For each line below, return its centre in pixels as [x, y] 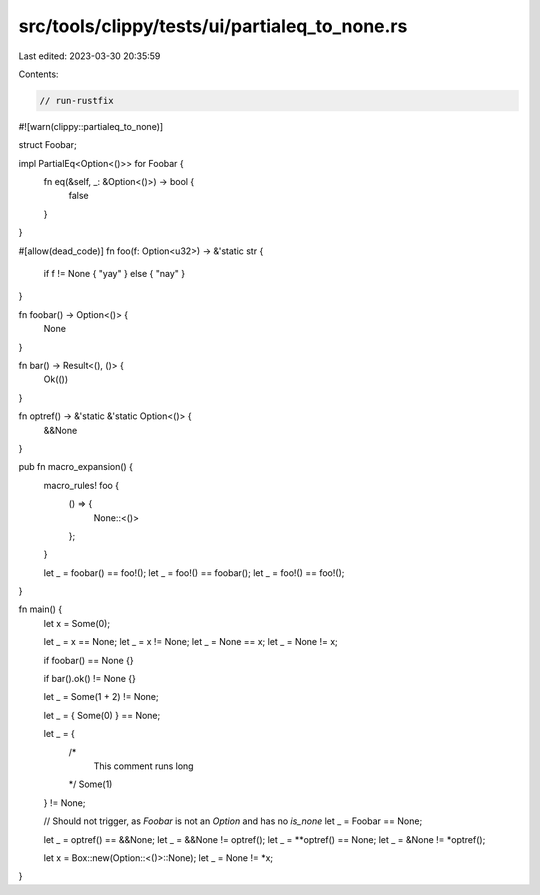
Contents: [38, 74]
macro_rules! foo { [81, 485]
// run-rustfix [76, 100]
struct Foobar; [47, 145]
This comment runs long [143, 766]
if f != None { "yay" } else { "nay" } [114, 274]
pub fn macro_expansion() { [76, 467]
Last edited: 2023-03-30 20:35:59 [89, 56]
